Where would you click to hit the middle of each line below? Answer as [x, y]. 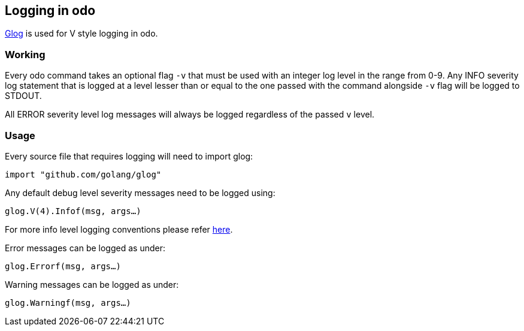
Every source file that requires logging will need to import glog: [129, 156]
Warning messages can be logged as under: [92, 284]
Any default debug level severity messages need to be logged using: [140, 192]
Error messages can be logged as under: [85, 248]
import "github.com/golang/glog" [83, 174]
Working [25, 54]
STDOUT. [23, 96]
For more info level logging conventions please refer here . [119, 229]
